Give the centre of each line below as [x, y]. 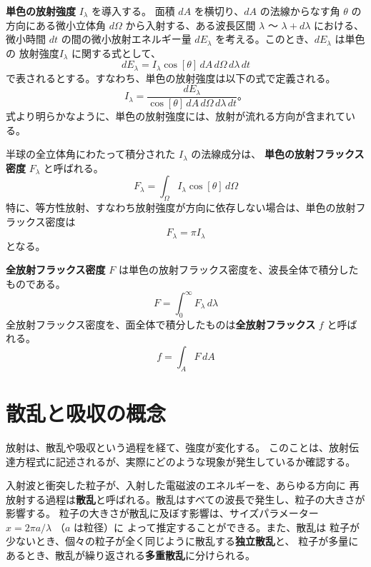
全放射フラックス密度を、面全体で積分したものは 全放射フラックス [161, 324]
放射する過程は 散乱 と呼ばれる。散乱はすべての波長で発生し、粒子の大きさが [185, 499]
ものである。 [36, 283]
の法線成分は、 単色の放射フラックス [278, 154]
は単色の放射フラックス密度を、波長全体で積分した [238, 270]
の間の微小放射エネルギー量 [126, 39]
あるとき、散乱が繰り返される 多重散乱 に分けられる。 [131, 555]
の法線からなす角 [300, 11]
